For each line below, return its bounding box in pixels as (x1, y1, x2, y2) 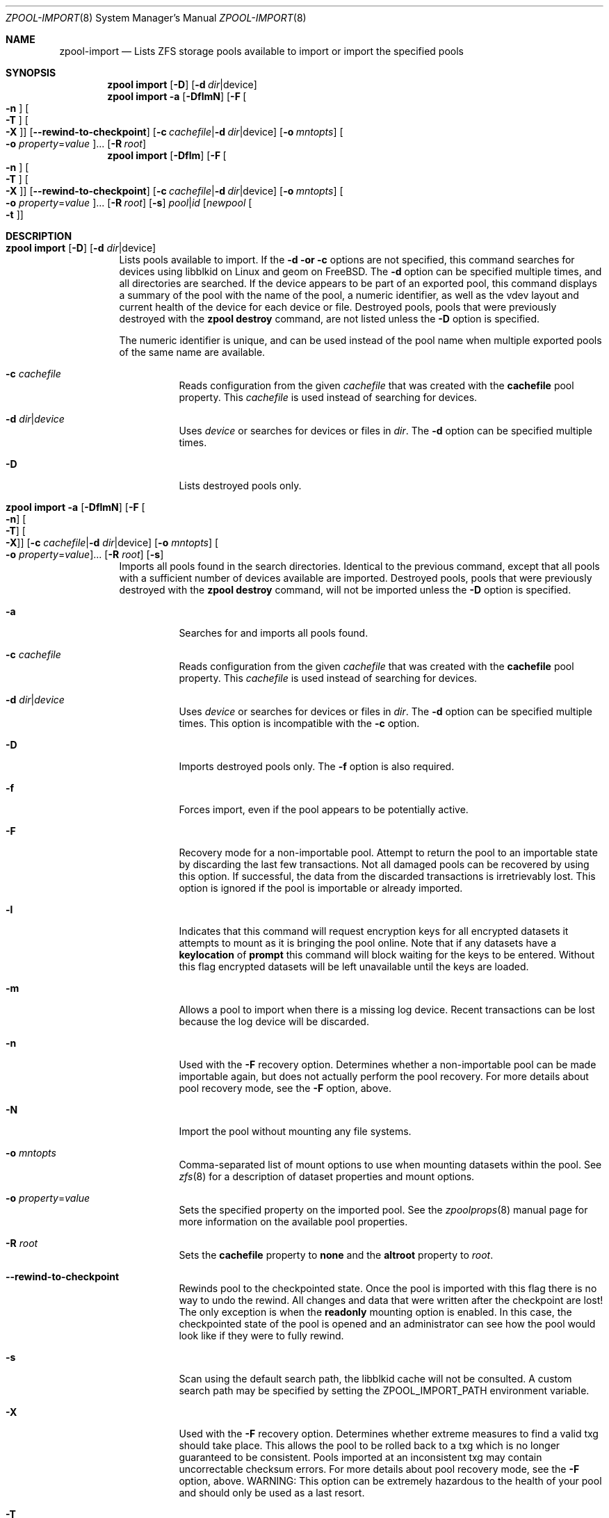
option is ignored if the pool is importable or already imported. (179, 882, 463, 894)
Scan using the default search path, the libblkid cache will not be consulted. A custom (179, 1373, 572, 1385)
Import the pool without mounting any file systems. (179, 1125, 412, 1137)
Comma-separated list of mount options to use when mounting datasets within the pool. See (179, 1159, 602, 1170)
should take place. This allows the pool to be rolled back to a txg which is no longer (179, 1439, 560, 1451)
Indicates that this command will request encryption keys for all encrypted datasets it (179, 925, 569, 937)
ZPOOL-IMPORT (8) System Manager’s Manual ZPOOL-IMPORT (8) (6, 12, 307, 24)
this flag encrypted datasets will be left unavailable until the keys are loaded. (179, 961, 529, 972)
